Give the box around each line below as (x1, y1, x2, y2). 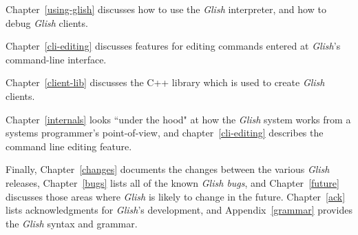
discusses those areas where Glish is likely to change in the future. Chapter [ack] (6, 189, 346, 203)
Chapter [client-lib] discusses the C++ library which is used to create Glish (6, 75, 325, 90)
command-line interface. (6, 52, 107, 66)
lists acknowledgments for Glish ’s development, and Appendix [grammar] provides (6, 203, 352, 217)
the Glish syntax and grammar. (6, 216, 138, 230)
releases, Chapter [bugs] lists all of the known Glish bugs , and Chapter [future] (6, 175, 339, 190)
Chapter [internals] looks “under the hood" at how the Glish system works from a (6, 112, 351, 126)
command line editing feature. (6, 139, 132, 153)
